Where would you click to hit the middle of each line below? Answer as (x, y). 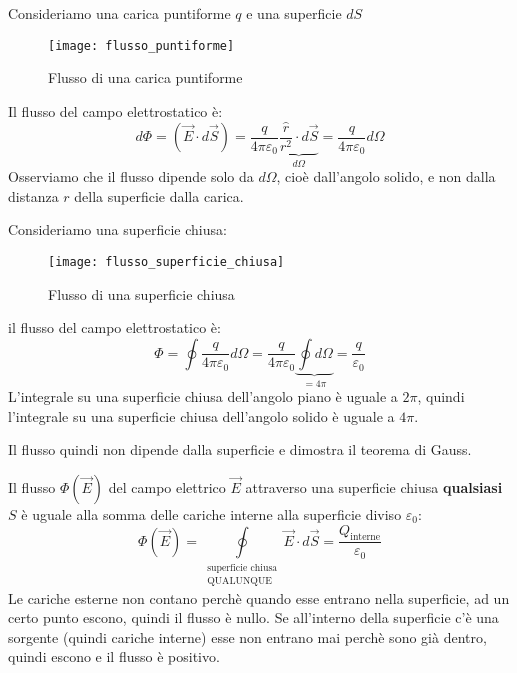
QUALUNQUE (239, 581)
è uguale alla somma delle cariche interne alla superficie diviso (211, 514)
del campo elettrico (167, 487)
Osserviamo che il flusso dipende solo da (131, 176)
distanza (33, 195)
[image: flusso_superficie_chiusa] (166, 261)
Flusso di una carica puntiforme (145, 77)
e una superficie (294, 13)
